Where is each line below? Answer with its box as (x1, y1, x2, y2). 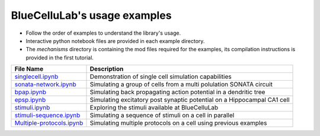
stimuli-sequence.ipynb (14, 111, 81, 120)
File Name (14, 65, 44, 73)
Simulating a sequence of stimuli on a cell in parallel (89, 111, 235, 120)
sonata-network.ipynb (14, 80, 76, 88)
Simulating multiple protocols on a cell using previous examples (89, 119, 267, 127)
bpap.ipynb (14, 88, 47, 97)
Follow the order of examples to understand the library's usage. (25, 29, 181, 37)
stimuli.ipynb (14, 104, 50, 112)
